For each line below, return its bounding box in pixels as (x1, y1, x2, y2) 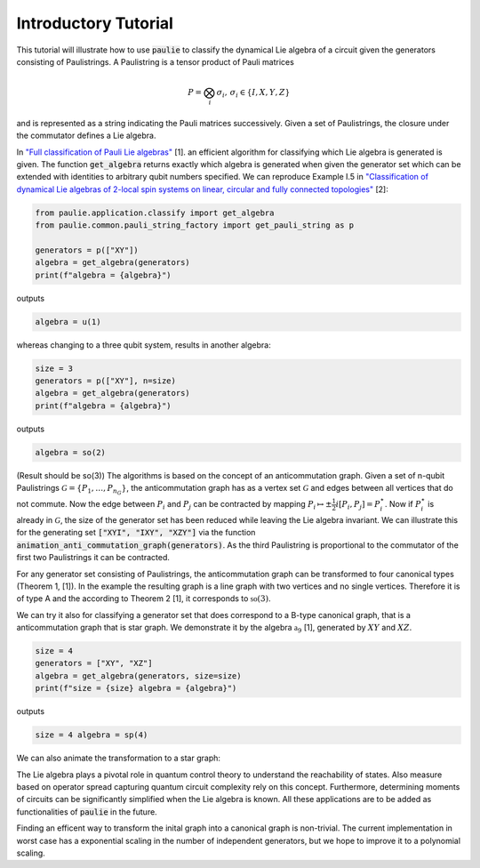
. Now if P (384, 499, 421, 510)
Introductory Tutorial (16, 13, 173, 33)
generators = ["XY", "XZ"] (35, 658, 153, 669)
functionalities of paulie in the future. (16, 806, 157, 817)
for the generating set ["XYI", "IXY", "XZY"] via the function (16, 527, 256, 538)
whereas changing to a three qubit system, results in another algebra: (16, 339, 271, 350)
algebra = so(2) (35, 447, 107, 457)
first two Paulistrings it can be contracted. (16, 552, 171, 563)
